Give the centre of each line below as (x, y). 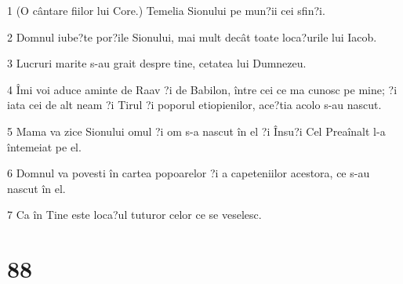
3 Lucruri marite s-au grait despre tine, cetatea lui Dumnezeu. (157, 63)
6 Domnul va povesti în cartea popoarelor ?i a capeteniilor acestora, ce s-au (189, 173)
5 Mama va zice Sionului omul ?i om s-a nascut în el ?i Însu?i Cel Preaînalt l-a (196, 131)
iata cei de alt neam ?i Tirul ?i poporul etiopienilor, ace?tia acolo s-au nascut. (194, 105)
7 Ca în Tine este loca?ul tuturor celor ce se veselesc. (134, 215)
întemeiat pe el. (44, 146)
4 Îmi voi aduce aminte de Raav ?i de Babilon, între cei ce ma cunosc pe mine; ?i (202, 89)
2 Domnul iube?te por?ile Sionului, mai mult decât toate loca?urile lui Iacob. (192, 36)
